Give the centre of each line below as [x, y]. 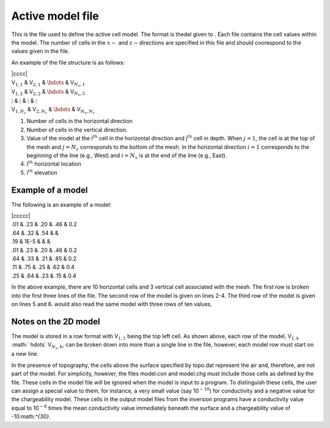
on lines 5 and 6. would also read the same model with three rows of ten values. [112, 304]
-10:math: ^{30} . [31, 416]
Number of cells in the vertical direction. [77, 130]
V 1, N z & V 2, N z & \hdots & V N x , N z [53, 111]
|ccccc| [21, 216]
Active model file [55, 16]
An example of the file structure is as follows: [68, 62]
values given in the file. [40, 51]
